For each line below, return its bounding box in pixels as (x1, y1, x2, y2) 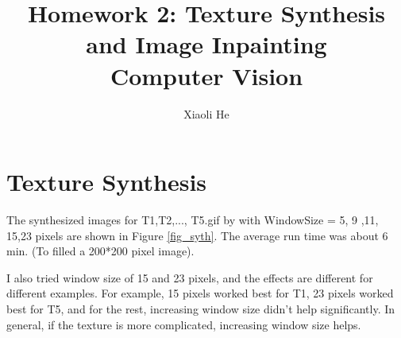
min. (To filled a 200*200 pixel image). (6, 243, 195, 259)
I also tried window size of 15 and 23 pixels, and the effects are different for (6, 269, 373, 286)
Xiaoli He (183, 105, 229, 122)
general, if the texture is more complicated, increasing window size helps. (6, 316, 361, 332)
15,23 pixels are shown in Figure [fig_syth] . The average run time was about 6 (6, 227, 388, 243)
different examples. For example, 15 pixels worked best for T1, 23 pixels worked (6, 285, 394, 301)
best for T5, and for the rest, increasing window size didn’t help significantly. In (6, 301, 395, 317)
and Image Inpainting (86, 28, 327, 60)
